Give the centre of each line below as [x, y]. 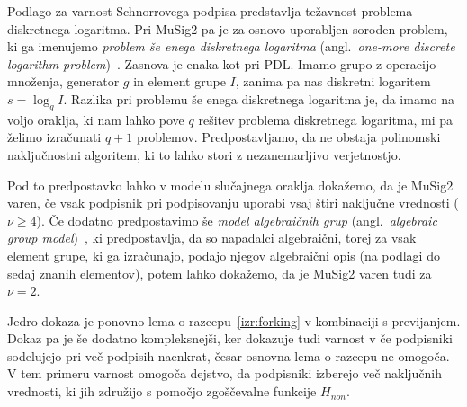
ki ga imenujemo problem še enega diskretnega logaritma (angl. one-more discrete [231, 46]
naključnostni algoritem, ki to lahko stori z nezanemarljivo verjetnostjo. [204, 154]
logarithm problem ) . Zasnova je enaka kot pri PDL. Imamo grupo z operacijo [222, 63]
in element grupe [180, 81]
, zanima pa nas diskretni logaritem [333, 81]
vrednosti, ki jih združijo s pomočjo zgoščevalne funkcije [162, 391]
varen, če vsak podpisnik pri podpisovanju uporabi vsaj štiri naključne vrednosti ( [233, 203]
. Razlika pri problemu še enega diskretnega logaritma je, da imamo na [259, 98]
